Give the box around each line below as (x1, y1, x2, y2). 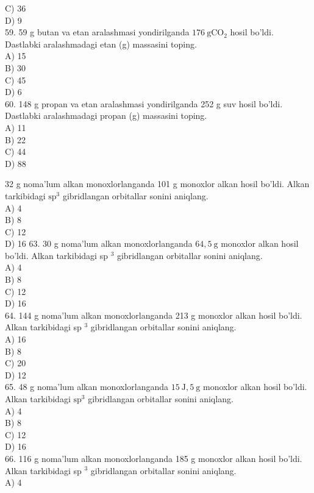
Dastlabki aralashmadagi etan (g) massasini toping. (5, 37, 197, 50)
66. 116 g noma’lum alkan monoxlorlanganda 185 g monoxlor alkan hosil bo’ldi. (5, 452, 302, 464)
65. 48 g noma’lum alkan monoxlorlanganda (5, 380, 169, 393)
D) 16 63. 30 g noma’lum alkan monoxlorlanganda (5, 237, 193, 250)
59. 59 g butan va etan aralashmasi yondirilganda (5, 26, 190, 38)
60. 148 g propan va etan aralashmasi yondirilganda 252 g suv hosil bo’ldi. (5, 97, 283, 110)
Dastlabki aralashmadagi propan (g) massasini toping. (5, 109, 207, 122)
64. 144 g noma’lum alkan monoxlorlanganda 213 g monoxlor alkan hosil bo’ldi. (5, 308, 302, 321)
